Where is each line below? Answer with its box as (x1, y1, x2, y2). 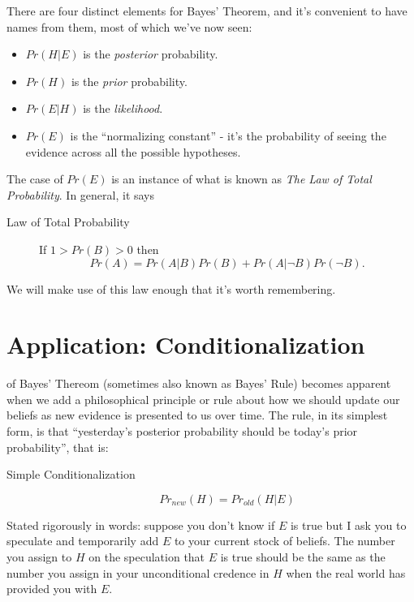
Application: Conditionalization (6, 328, 365, 361)
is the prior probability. (71, 72, 188, 89)
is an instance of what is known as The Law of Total (111, 170, 372, 187)
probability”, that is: (6, 438, 109, 455)
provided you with (6, 580, 97, 597)
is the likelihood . (83, 100, 163, 117)
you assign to (6, 548, 72, 565)
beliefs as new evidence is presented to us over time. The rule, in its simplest (6, 406, 388, 424)
